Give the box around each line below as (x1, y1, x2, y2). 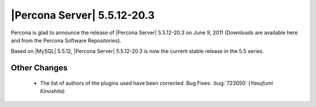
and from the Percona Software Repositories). (11, 37, 122, 44)
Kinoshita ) (40, 88, 65, 95)
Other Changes (11, 63, 68, 73)
